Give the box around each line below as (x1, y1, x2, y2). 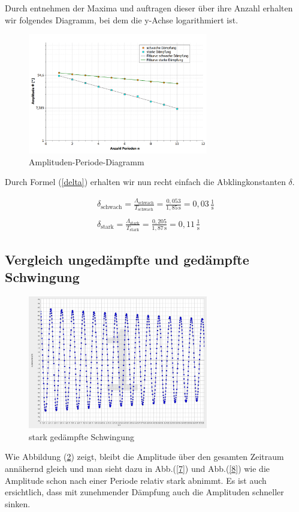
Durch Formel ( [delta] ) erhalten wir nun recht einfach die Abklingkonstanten (5, 175, 286, 188)
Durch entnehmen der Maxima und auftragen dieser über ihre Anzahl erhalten (5, 2, 293, 14)
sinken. (5, 497, 31, 510)
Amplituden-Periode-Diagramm (29, 155, 144, 168)
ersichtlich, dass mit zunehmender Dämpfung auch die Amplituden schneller (5, 486, 284, 498)
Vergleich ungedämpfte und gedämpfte (5, 250, 249, 268)
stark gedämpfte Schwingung (29, 430, 134, 443)
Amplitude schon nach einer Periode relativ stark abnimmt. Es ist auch (5, 474, 267, 486)
